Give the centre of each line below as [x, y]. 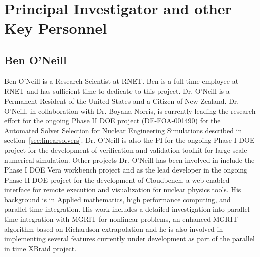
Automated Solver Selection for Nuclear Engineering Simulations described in [123, 130]
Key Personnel [56, 28]
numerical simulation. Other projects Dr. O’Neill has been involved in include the [129, 160]
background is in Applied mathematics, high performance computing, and [117, 199]
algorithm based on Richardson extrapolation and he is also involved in [114, 229]
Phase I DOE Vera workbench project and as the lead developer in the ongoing [126, 170]
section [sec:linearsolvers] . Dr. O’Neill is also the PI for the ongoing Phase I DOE [129, 140]
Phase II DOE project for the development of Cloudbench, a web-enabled [117, 179]
